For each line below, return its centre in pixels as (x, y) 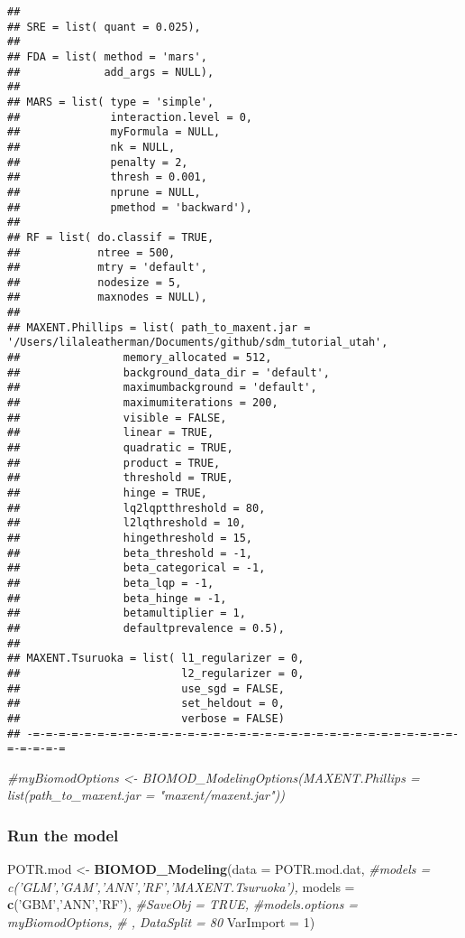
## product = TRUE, (114, 463)
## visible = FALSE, (117, 418)
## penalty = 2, (98, 162)
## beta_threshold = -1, (130, 553)
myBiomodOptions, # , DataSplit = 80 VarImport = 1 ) (161, 922)
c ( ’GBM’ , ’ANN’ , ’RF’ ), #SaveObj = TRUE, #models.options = (183, 904)
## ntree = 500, (91, 252)
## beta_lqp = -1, (111, 583)
